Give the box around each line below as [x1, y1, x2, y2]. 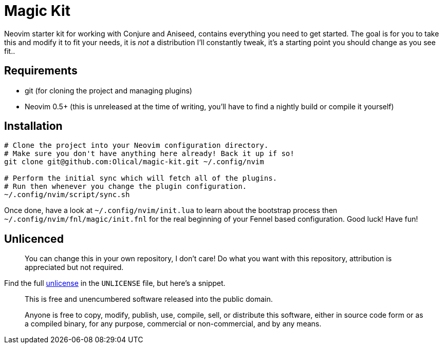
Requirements [4, 64, 78, 78]
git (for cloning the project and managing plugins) [25, 86, 192, 95]
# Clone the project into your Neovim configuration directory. [4, 141, 269, 150]
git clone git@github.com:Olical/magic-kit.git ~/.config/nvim [4, 158, 264, 166]
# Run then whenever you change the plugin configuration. [4, 182, 247, 191]
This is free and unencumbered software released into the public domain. [25, 295, 273, 304]
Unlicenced [4, 232, 64, 245]
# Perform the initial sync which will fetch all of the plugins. [4, 174, 278, 183]
